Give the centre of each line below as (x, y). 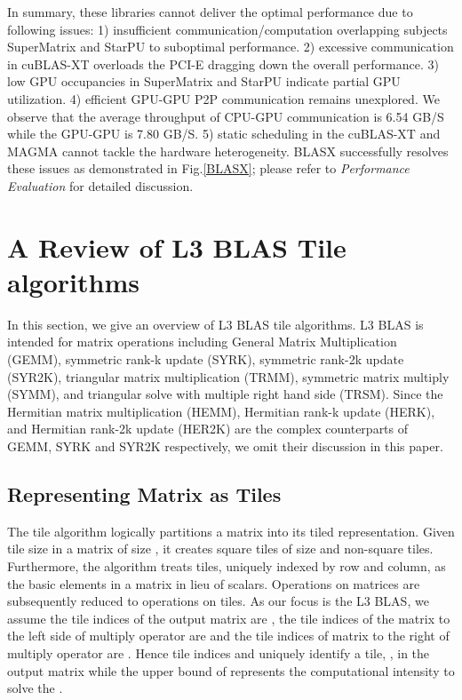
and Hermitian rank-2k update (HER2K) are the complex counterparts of (208, 429)
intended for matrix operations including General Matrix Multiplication (202, 342)
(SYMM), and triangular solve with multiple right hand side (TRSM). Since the (225, 394)
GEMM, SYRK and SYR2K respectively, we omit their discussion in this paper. (225, 446)
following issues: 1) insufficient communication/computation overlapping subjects (227, 29)
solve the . (35, 688)
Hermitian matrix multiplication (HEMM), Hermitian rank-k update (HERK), (221, 411)
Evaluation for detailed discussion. (100, 185)
